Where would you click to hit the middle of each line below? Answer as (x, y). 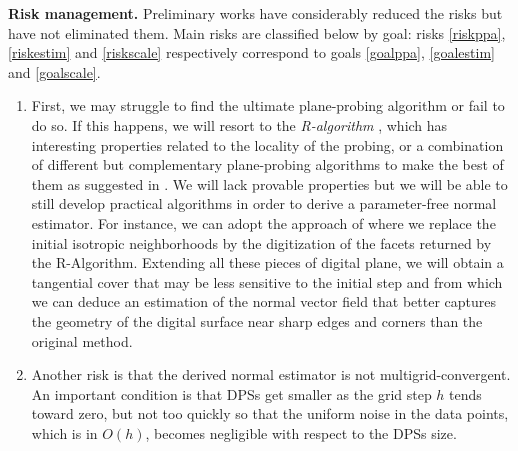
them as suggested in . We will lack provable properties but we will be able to (269, 183)
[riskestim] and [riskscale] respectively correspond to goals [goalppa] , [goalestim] (251, 52)
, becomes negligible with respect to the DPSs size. (301, 432)
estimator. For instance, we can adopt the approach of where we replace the (263, 222)
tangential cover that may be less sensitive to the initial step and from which (267, 281)
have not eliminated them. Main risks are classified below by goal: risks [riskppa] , (257, 32)
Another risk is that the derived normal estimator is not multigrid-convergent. (271, 374)
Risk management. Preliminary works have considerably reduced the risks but (255, 13)
